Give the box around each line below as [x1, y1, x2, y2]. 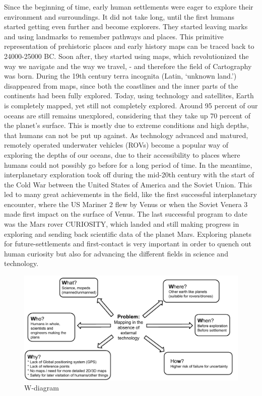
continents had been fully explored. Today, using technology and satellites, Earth [4, 90, 254, 101]
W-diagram [24, 382, 59, 392]
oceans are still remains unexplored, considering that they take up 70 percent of [4, 110, 250, 120]
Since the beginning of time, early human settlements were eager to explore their [4, 2, 253, 12]
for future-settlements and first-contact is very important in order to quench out [4, 238, 251, 249]
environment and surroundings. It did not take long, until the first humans [4, 11, 235, 22]
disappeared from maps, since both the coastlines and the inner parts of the [4, 80, 238, 91]
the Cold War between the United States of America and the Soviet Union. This [4, 179, 252, 189]
